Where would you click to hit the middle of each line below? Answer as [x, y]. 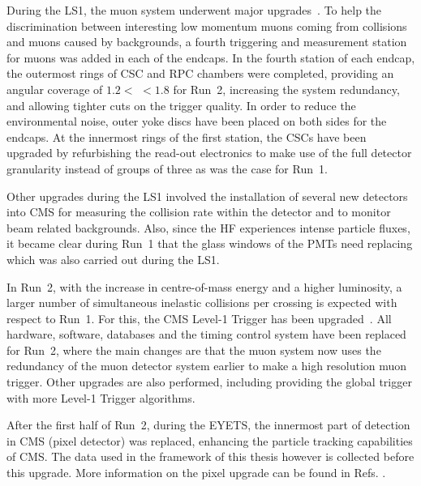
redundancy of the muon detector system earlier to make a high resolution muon [207, 366]
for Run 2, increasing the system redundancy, [286, 89]
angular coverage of [55, 89]
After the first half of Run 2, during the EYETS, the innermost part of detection [208, 425]
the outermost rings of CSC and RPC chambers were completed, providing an [200, 73]
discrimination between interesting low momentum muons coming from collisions [207, 26]
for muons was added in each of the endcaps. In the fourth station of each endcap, [211, 57]
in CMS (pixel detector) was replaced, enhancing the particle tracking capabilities [210, 440]
